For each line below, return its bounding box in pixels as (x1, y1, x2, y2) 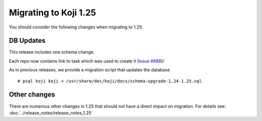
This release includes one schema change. (9, 49, 95, 55)
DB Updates (9, 37, 46, 45)
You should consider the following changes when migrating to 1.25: (9, 24, 143, 30)
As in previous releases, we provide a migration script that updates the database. (9, 67, 171, 73)
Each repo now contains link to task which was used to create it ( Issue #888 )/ (9, 58, 164, 64)
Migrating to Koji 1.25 (9, 7, 97, 18)
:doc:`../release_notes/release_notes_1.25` (9, 110, 93, 116)
